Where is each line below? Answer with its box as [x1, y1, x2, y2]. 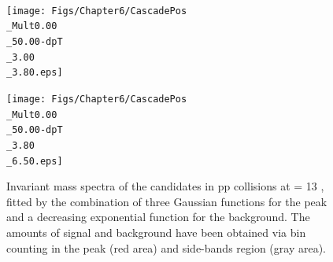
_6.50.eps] [6, 155, 63, 167]
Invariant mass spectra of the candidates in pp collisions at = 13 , [6, 178, 324, 194]
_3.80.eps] [6, 67, 63, 79]
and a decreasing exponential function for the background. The [6, 208, 310, 225]
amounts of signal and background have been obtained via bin [6, 223, 306, 240]
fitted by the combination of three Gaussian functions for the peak [6, 193, 327, 209]
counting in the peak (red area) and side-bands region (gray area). [6, 239, 326, 256]
